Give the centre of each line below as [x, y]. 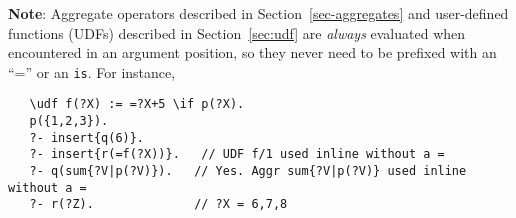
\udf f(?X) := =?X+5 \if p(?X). [137, 104]
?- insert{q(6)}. [87, 137]
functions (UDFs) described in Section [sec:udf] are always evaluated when [237, 32]
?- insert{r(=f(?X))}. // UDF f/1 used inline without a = [237, 154]
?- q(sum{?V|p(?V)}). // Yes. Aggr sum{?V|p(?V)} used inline [248, 171]
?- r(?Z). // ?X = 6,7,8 [158, 204]
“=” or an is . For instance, [92, 71]
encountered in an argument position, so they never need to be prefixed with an [252, 52]
